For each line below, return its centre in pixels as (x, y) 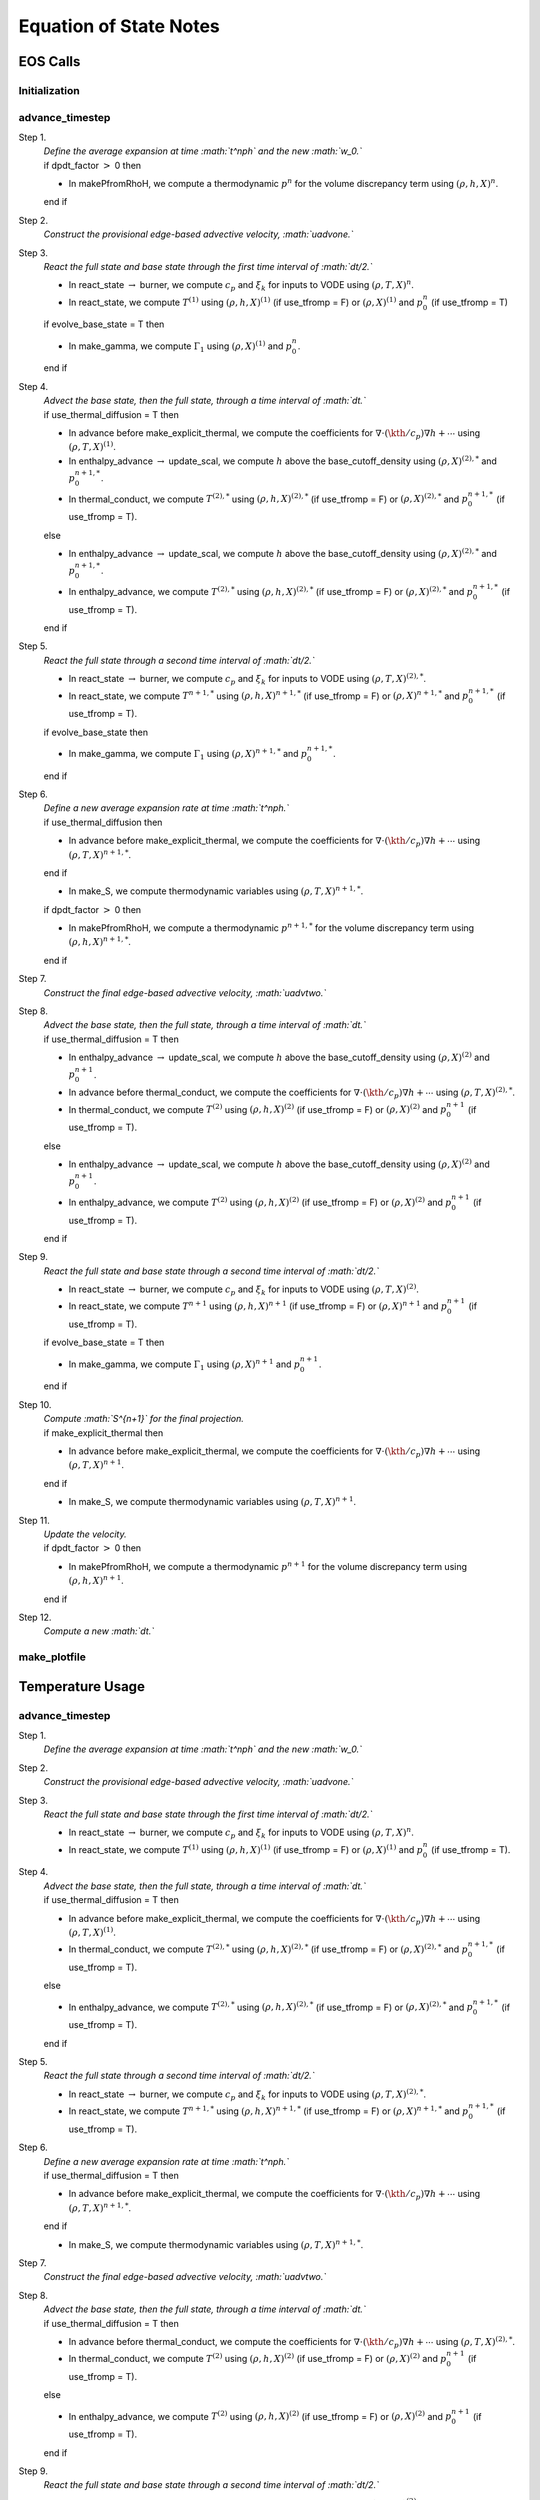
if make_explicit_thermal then (103, 1432)
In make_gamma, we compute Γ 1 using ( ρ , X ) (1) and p (180, 346)
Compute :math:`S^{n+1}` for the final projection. (144, 1419)
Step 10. (35, 1404)
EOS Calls (49, 61)
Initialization (49, 90)
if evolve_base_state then (96, 732)
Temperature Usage (81, 1686)
